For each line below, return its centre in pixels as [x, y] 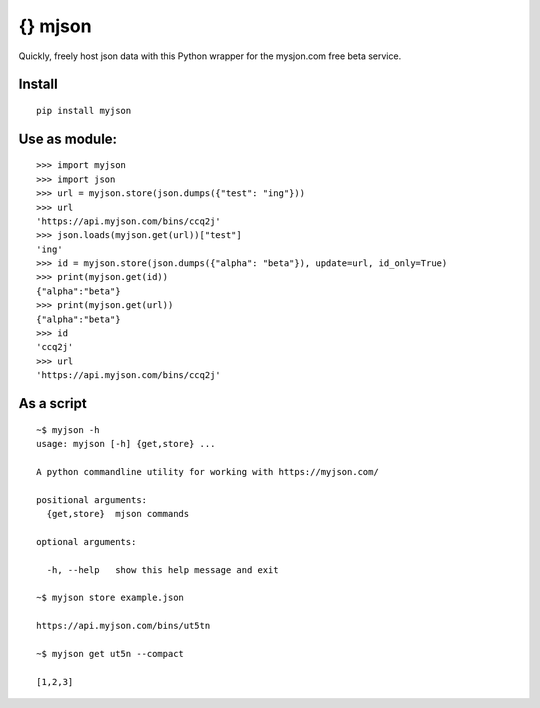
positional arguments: [92, 499]
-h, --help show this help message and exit [162, 569]
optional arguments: [86, 541]
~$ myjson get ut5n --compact [110, 653]
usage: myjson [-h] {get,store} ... [126, 444]
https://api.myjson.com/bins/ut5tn [123, 626]
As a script [52, 403]
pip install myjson [84, 110]
